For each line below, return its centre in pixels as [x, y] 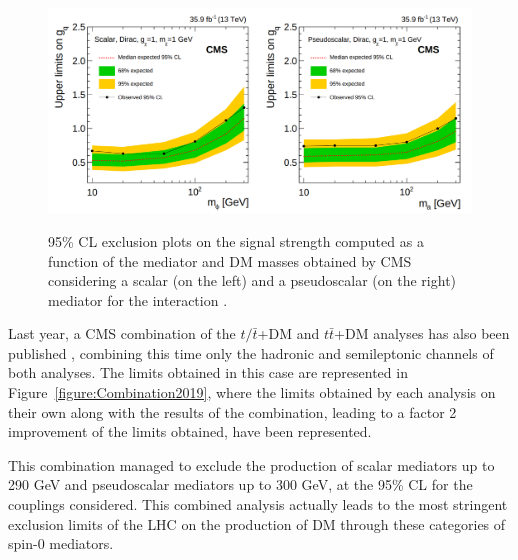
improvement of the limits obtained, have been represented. [190, 431]
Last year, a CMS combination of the [122, 333]
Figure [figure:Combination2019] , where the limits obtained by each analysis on [252, 392]
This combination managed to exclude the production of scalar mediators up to [251, 464]
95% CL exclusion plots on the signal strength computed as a [236, 240]
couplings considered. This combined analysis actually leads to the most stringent [258, 504]
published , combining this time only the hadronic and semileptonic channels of [251, 352]
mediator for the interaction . [138, 299]
